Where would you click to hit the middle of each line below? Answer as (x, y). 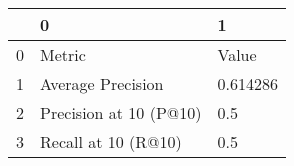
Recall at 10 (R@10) (111, 141)
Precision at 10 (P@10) (121, 112)
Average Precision (102, 83)
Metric (63, 54)
